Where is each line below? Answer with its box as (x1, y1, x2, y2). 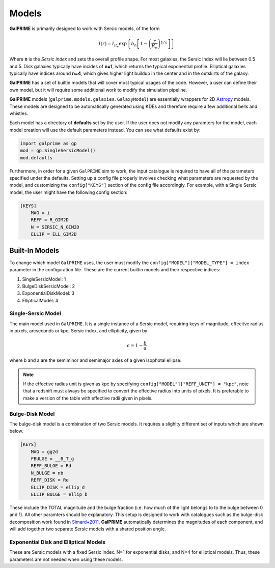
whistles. (9, 110, 29, 117)
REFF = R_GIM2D (31, 217, 69, 223)
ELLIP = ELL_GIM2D (31, 232, 77, 237)
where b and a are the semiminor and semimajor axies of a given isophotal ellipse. (9, 357, 182, 363)
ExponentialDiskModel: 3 (22, 290, 75, 296)
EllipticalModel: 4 (22, 297, 59, 303)
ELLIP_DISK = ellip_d (31, 484, 85, 490)
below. (9, 428, 23, 434)
